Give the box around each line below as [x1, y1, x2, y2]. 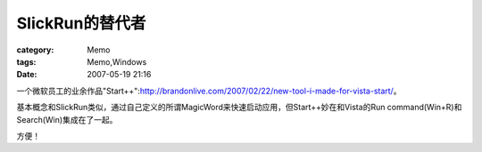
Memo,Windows [87, 56, 147, 67]
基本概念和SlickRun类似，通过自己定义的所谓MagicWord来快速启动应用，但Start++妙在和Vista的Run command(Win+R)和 [16, 102, 462, 113]
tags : [16, 56, 37, 67]
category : [16, 44, 54, 55]
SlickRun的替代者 [16, 13, 146, 33]
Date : [16, 69, 37, 80]
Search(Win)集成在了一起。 [16, 114, 118, 124]
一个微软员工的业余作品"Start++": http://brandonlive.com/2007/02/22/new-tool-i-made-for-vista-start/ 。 [16, 85, 402, 96]
